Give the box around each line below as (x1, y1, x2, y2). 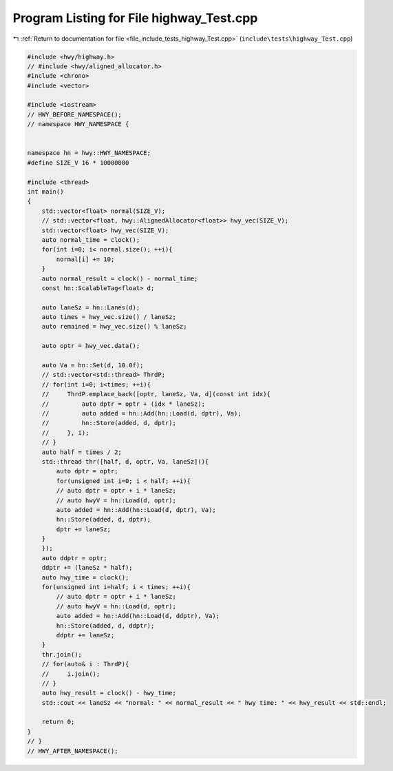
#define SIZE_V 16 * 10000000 (27, 158, 129, 167)
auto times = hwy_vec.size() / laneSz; (41, 313, 177, 321)
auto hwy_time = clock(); (41, 573, 129, 582)
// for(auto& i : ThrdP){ (41, 660, 129, 668)
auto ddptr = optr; (41, 554, 108, 562)
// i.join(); (41, 670, 100, 678)
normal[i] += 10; (56, 255, 115, 263)
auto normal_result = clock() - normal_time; (41, 274, 198, 282)
